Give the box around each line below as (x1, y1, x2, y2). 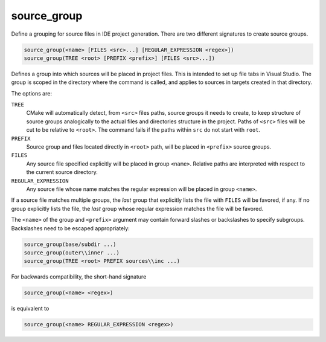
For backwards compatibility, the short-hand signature (11, 273, 147, 280)
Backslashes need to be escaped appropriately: (11, 224, 130, 232)
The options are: (11, 89, 53, 97)
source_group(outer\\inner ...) (24, 249, 120, 256)
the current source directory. (26, 169, 98, 176)
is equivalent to (11, 305, 50, 312)
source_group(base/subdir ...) (24, 240, 117, 248)
